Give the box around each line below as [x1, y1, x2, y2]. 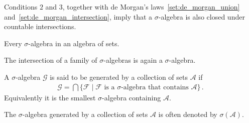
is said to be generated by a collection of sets [50, 71, 188, 82]
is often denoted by [158, 109, 217, 119]
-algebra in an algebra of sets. [28, 38, 119, 48]
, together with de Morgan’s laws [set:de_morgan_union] [62, 2, 240, 12]
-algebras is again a [103, 55, 163, 65]
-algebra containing [102, 92, 161, 102]
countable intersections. [4, 21, 76, 32]
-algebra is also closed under [158, 11, 245, 22]
